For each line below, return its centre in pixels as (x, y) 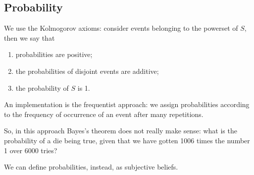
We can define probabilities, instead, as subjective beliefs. (91, 167)
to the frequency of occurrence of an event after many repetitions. (104, 114)
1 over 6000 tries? (31, 150)
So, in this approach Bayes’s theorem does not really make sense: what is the (121, 131)
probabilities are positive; (54, 54)
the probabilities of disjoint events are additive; (87, 71)
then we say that (29, 37)
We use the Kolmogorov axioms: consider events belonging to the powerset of (121, 28)
